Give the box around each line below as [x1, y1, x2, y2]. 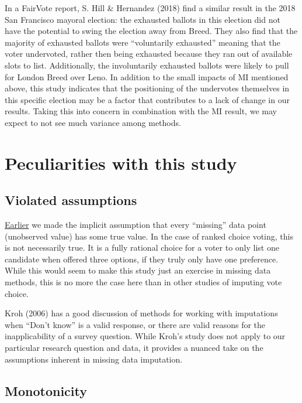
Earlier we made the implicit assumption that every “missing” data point [5, 218, 266, 231]
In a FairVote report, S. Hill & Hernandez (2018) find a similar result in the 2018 [5, 2, 296, 13]
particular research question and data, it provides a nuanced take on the [5, 341, 263, 354]
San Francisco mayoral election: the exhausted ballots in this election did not [5, 13, 280, 25]
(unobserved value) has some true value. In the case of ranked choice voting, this [5, 230, 293, 242]
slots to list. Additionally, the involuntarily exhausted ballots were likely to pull [5, 59, 289, 71]
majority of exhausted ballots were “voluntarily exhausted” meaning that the [5, 36, 280, 48]
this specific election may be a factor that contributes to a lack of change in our [5, 93, 290, 105]
